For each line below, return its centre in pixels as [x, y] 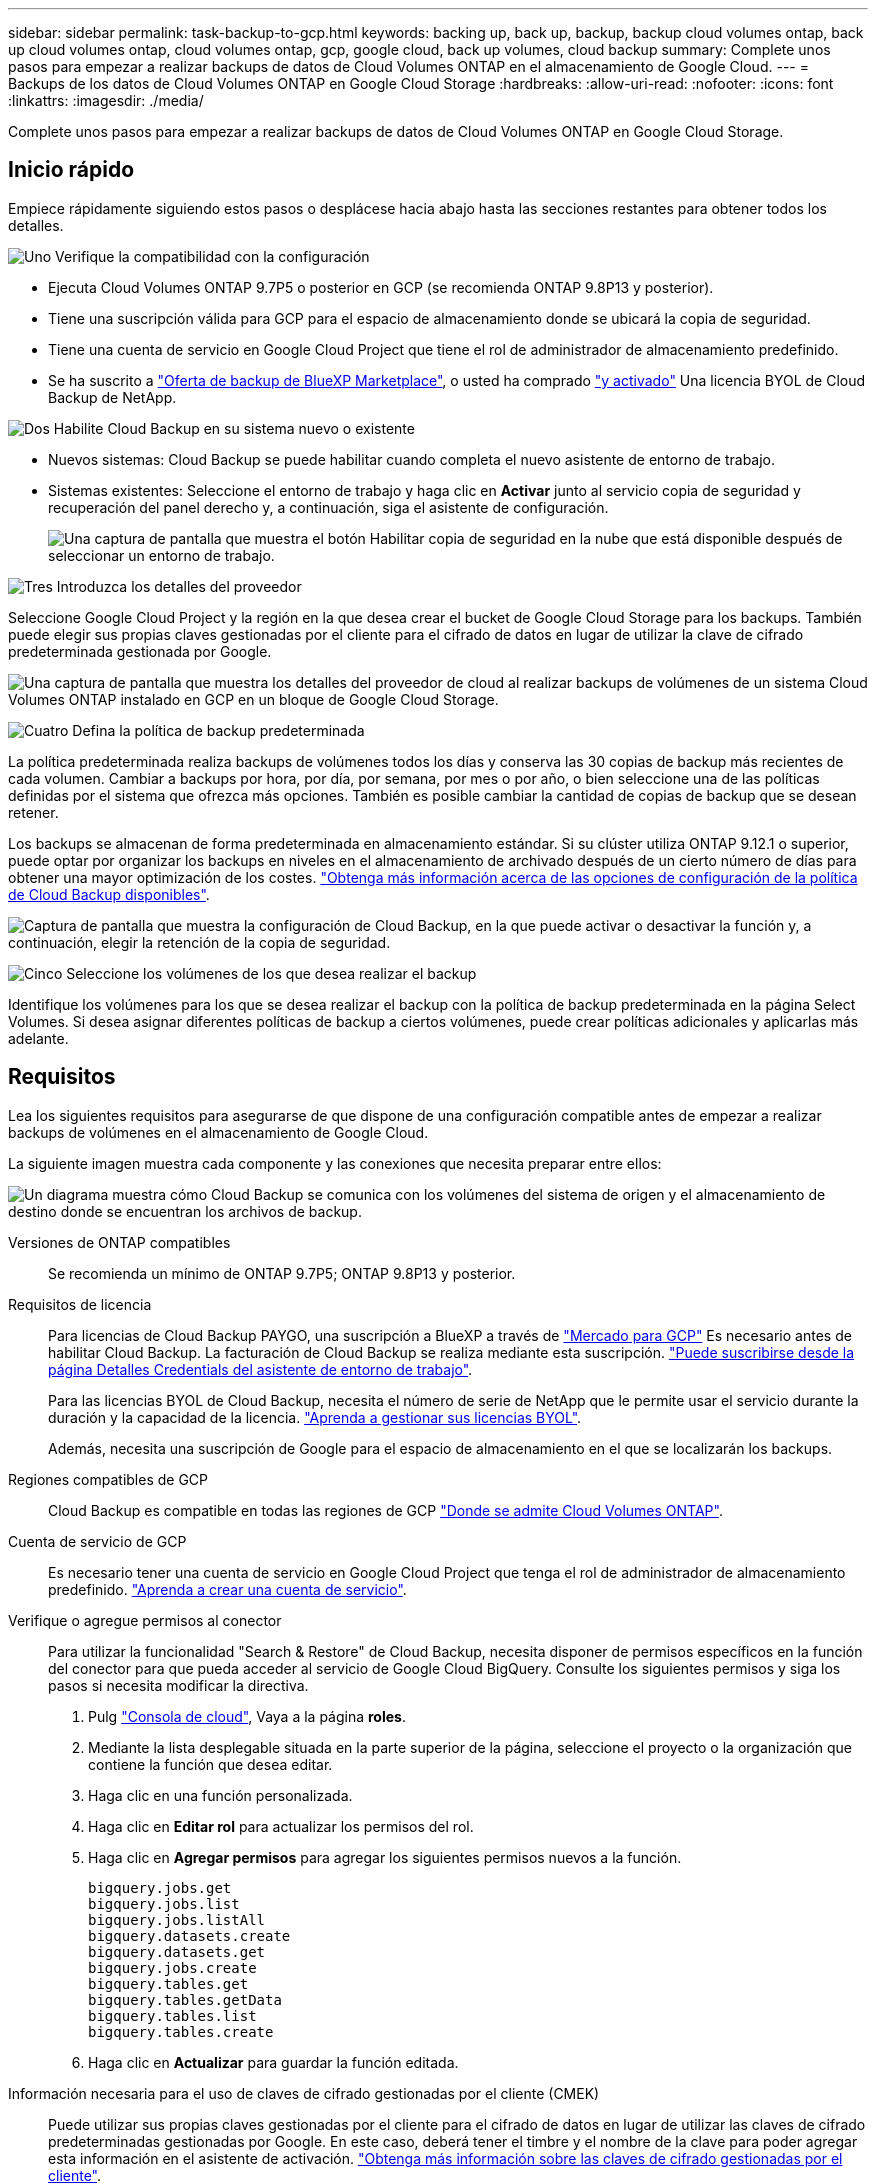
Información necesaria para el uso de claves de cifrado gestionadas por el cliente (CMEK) [304, 2093]
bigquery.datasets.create [189, 1935]
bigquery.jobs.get [160, 1887]
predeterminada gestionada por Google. [140, 651]
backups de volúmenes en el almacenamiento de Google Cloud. [218, 1132]
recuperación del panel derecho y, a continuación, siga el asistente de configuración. [328, 507]
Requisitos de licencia [80, 1304]
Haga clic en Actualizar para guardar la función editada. [273, 2062]
